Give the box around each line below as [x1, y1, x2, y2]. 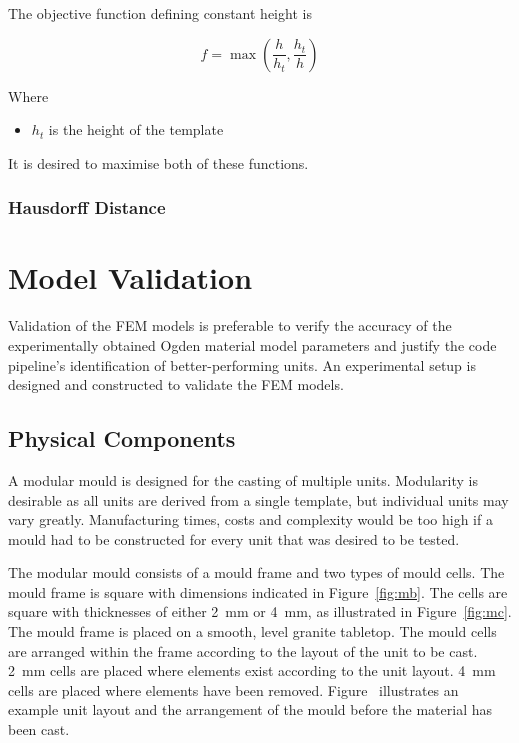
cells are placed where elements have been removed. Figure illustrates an [8, 679, 459, 700]
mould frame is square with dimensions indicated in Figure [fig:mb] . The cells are [8, 581, 508, 602]
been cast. [8, 719, 70, 740]
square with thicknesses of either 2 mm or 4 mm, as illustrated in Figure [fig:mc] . [8, 601, 512, 622]
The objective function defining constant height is [8, 3, 312, 23]
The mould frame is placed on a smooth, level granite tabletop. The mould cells [8, 621, 497, 642]
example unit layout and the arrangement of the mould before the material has [8, 699, 493, 720]
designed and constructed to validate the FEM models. [8, 374, 344, 395]
